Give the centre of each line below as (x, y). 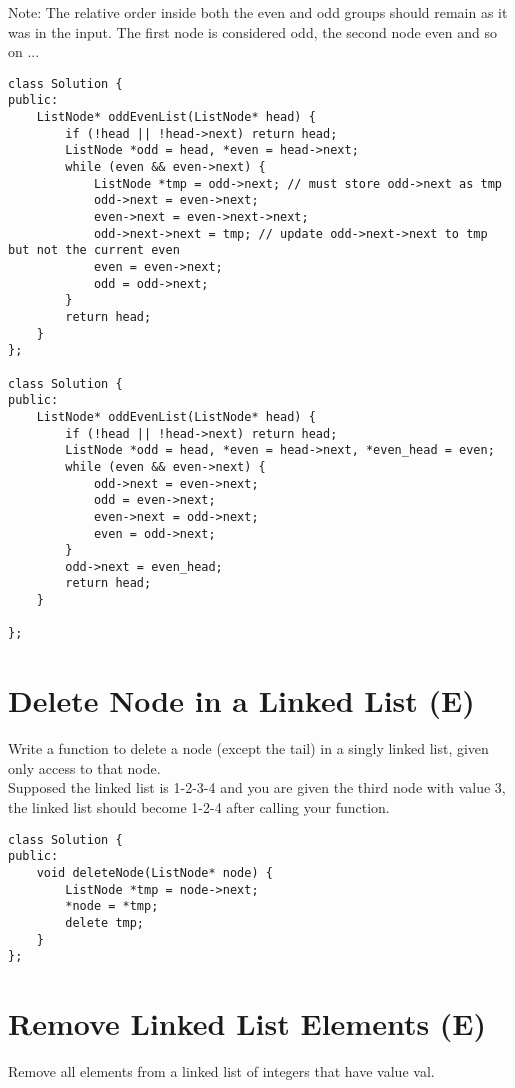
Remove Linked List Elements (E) (247, 1023)
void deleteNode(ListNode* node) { (154, 872)
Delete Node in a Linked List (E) (241, 700)
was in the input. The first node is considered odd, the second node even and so (252, 31)
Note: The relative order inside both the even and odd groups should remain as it (258, 12)
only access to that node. (84, 767)
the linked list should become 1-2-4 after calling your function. (199, 807)
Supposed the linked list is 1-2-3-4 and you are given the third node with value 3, (257, 787)
